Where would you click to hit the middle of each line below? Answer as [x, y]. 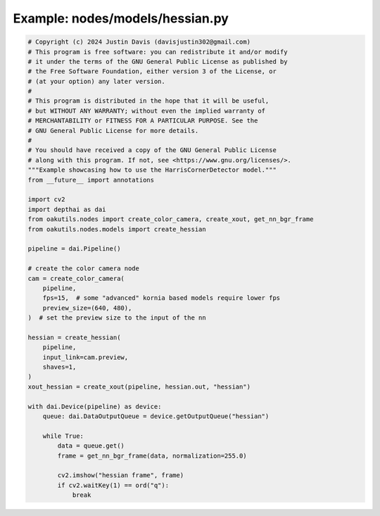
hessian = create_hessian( [74, 337]
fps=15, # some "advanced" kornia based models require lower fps [161, 298]
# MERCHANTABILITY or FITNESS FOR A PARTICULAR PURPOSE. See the [143, 121]
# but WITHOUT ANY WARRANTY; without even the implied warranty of [147, 111]
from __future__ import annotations [91, 180]
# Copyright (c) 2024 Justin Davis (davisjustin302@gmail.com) [139, 42]
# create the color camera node [84, 269]
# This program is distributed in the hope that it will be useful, [148, 101]
